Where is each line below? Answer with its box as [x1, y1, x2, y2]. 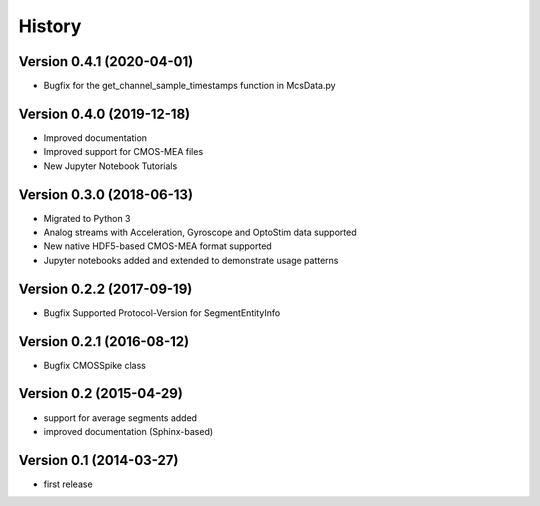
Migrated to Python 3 [43, 212, 131, 224]
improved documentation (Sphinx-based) [43, 425, 214, 437]
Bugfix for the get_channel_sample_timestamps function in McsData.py [43, 80, 336, 92]
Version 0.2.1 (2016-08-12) [18, 333, 190, 350]
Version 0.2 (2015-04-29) [18, 385, 184, 402]
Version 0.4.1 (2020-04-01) [18, 53, 194, 70]
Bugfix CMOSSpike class [43, 359, 147, 371]
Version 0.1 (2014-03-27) [18, 451, 179, 469]
